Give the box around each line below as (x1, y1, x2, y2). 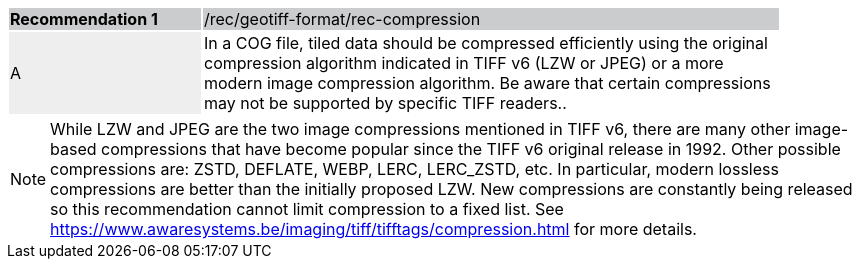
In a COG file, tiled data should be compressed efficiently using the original (204, 33, 768, 53)
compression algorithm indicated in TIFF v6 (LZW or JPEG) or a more (204, 53, 724, 73)
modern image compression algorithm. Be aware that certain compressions (204, 73, 771, 93)
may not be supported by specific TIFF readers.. (204, 93, 567, 113)
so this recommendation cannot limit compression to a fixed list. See (50, 199, 564, 219)
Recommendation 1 (10, 9, 158, 29)
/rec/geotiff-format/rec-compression (204, 9, 481, 29)
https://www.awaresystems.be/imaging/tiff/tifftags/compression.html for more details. (50, 219, 697, 239)
